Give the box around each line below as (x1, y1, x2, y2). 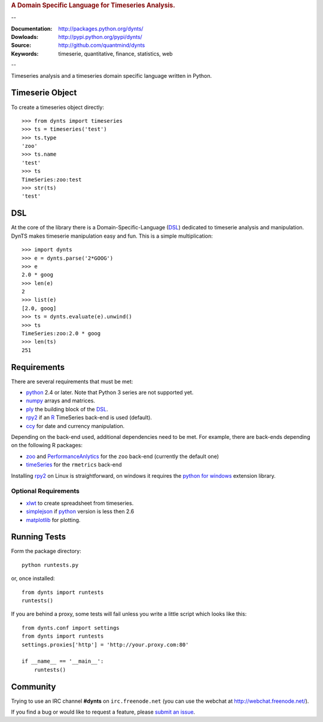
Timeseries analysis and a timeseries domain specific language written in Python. (11, 72, 212, 79)
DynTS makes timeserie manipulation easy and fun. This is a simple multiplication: (11, 232, 214, 239)
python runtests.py (22, 562, 79, 568)
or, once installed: (11, 575, 55, 582)
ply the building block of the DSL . (26, 405, 108, 412)
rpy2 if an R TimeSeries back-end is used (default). (26, 414, 153, 421)
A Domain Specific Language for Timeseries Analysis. (11, 1, 176, 9)
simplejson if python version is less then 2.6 (26, 508, 135, 515)
